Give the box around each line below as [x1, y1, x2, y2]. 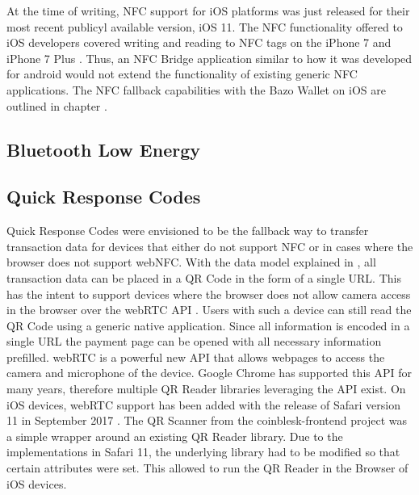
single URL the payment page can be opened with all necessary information [6, 333, 382, 350]
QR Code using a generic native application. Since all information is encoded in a [6, 317, 410, 333]
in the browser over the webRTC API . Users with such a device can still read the [6, 301, 412, 318]
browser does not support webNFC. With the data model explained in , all [6, 254, 376, 271]
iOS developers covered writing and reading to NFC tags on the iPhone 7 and [6, 34, 392, 51]
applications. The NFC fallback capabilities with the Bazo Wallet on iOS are [6, 81, 386, 98]
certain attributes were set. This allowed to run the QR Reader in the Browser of [6, 459, 409, 476]
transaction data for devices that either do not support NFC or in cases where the [6, 237, 413, 254]
